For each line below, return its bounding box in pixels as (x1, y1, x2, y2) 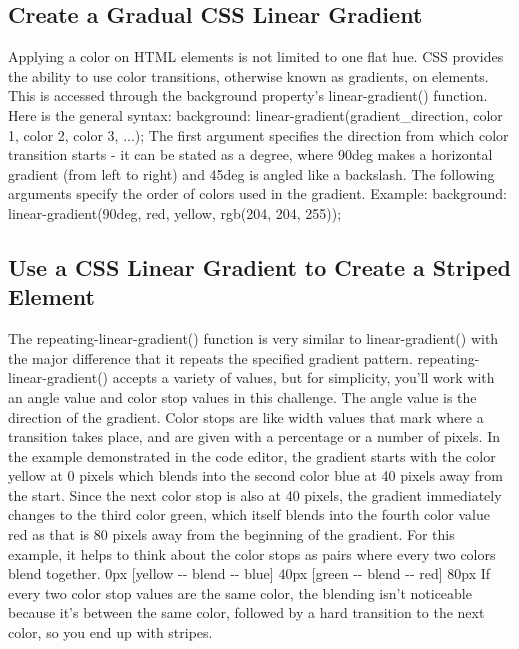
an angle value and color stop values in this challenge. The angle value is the (8, 386, 477, 407)
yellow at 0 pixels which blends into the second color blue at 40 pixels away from (8, 465, 504, 486)
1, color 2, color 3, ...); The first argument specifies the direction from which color (8, 124, 509, 145)
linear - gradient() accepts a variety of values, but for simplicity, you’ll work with (8, 367, 495, 388)
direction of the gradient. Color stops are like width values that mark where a (8, 406, 484, 427)
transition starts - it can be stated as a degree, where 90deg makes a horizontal (8, 144, 493, 165)
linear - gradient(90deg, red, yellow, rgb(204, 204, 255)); (8, 202, 342, 223)
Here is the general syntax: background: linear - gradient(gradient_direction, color (8, 104, 503, 125)
